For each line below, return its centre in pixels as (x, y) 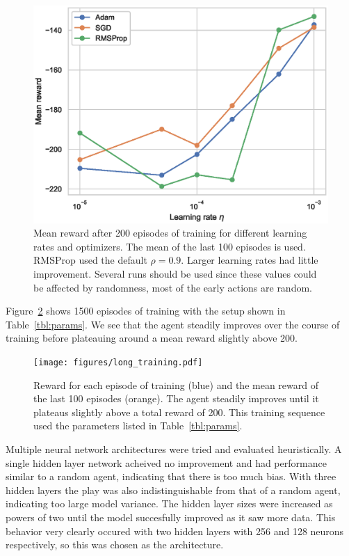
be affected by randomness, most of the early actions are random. (173, 287)
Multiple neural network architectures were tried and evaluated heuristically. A (174, 448)
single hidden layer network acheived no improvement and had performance (166, 462)
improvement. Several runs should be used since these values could (175, 273)
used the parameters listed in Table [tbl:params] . (138, 426)
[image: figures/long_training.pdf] (118, 362)
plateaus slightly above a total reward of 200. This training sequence (179, 412)
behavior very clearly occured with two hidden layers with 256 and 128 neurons (175, 531)
